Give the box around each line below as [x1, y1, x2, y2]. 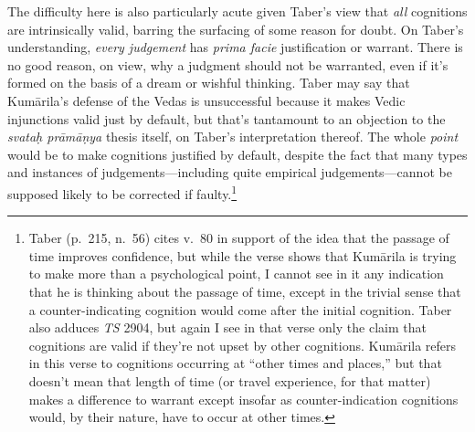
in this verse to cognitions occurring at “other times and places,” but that [28, 353, 442, 373]
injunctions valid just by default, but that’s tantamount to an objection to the [7, 109, 446, 128]
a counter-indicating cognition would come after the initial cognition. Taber [28, 300, 452, 319]
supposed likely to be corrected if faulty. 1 [7, 181, 237, 203]
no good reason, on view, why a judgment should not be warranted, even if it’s [7, 55, 449, 74]
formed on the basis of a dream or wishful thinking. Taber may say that [7, 73, 410, 92]
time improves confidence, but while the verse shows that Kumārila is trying [28, 246, 457, 265]
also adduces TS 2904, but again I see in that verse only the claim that [28, 318, 427, 337]
